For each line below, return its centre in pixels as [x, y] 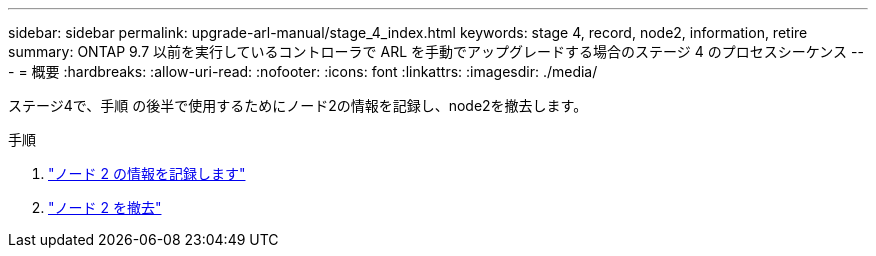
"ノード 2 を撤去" [105, 207]
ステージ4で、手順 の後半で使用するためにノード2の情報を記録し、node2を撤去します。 [298, 105]
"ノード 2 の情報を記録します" [147, 173]
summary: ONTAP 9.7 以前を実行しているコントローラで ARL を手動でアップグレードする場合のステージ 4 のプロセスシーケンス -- [436, 51]
